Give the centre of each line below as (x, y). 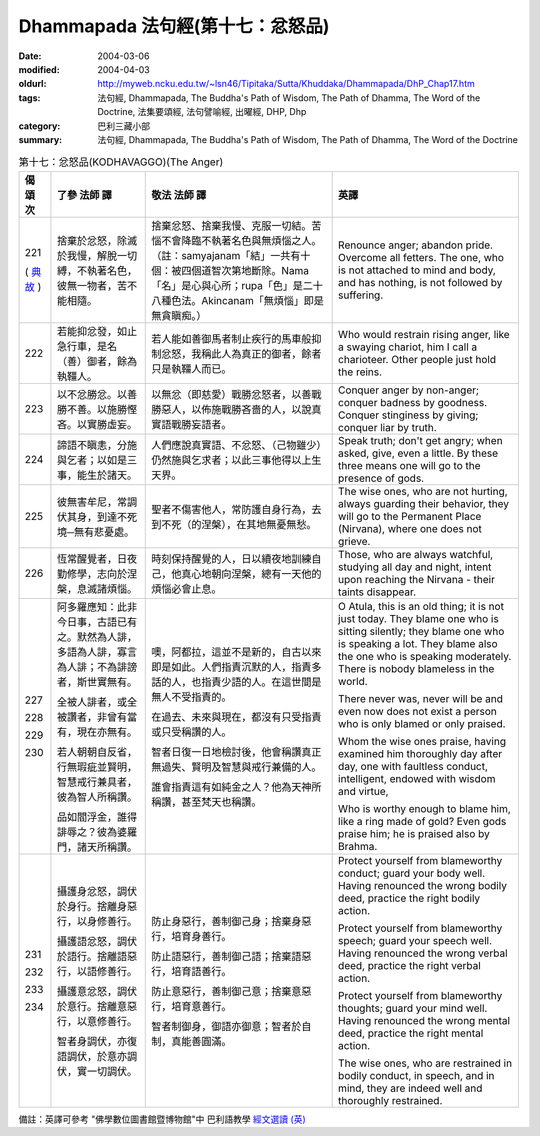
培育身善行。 (201, 936)
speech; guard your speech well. (415, 940)
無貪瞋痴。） (179, 315)
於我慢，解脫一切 (97, 255)
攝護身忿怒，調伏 (97, 891)
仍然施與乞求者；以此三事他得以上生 (236, 460)
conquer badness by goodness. (413, 402)
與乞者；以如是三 (97, 460)
